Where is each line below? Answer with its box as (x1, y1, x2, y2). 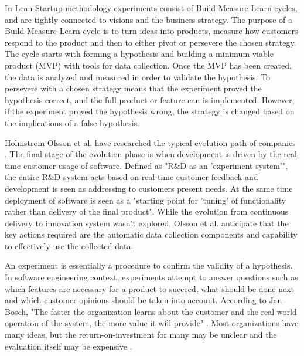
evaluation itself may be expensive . (5, 340, 132, 352)
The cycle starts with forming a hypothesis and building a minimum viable (5, 48, 274, 60)
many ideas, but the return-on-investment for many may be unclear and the (5, 328, 277, 341)
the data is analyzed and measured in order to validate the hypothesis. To (5, 70, 271, 83)
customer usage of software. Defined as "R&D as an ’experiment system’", (23, 159, 288, 171)
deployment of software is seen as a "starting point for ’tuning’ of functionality (5, 194, 286, 206)
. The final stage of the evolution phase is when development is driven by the (5, 148, 281, 160)
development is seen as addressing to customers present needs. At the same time (5, 182, 293, 194)
